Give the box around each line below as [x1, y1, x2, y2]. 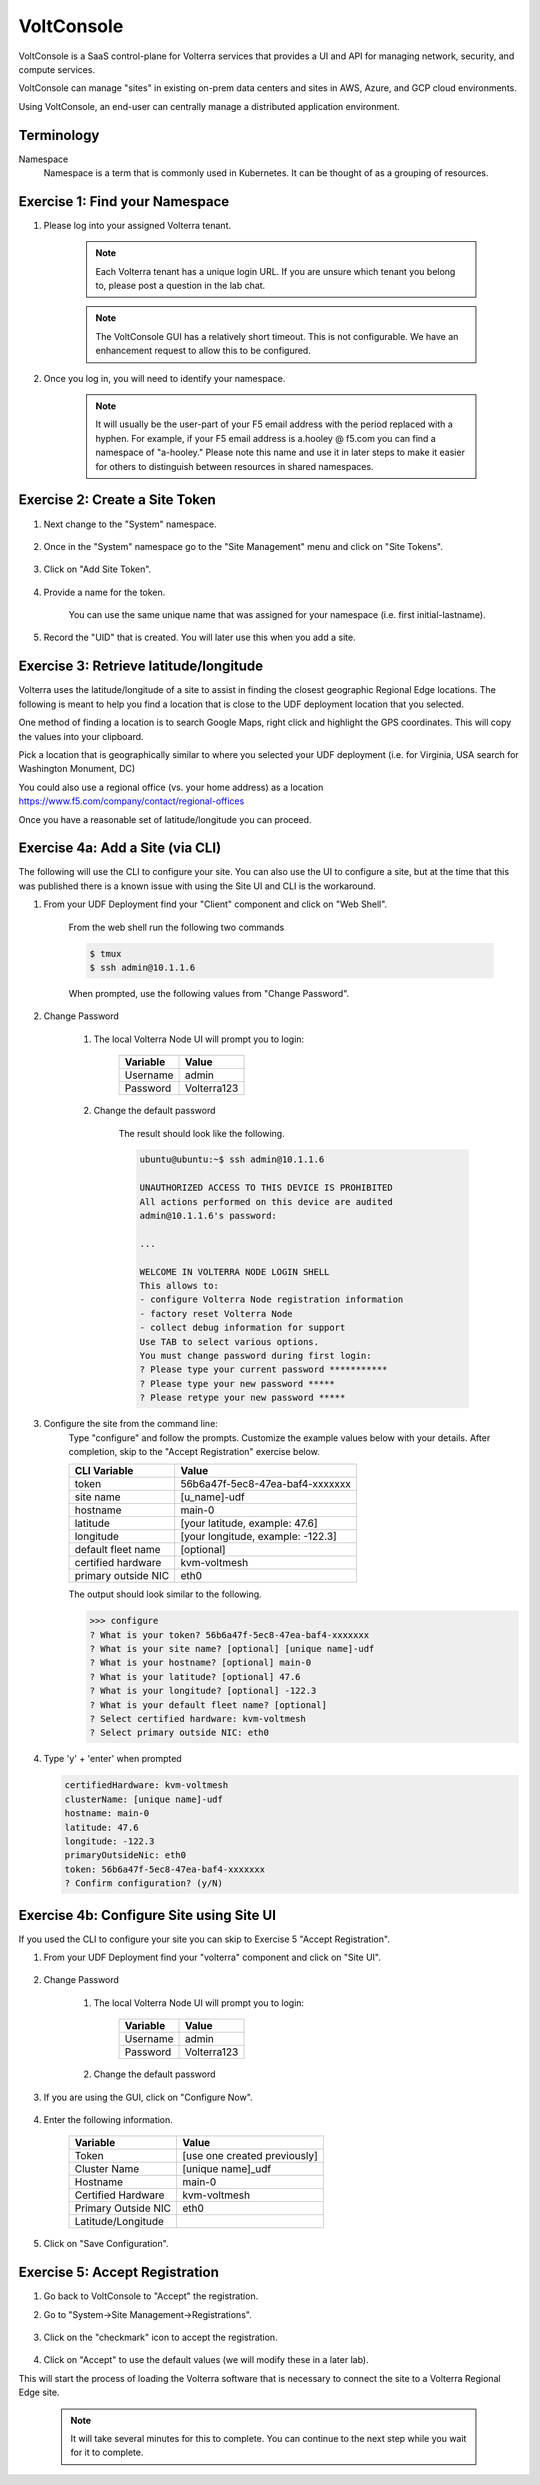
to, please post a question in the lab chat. [95, 280, 266, 292]
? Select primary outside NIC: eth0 [89, 1727, 270, 1739]
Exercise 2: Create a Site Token [18, 491, 217, 509]
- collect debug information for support [139, 1322, 346, 1334]
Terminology [18, 126, 100, 144]
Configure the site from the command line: [43, 1418, 219, 1430]
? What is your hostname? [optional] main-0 [89, 1657, 312, 1669]
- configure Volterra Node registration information [139, 1294, 404, 1305]
